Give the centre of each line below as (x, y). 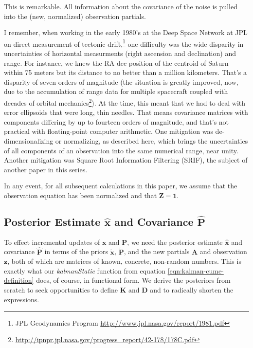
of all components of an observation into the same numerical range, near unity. (121, 150)
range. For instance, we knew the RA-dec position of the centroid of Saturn (116, 63)
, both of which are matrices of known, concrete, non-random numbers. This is (124, 261)
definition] (19, 280)
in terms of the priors (76, 251)
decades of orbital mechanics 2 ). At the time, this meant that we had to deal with (125, 102)
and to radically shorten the (192, 289)
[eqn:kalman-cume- (196, 270)
